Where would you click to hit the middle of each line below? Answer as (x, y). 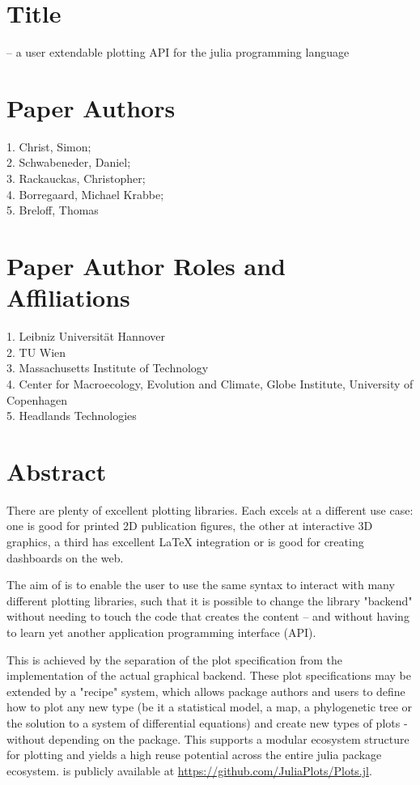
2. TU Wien (36, 352)
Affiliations (68, 297)
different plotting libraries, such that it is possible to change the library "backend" (210, 600)
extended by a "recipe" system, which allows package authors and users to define (206, 691)
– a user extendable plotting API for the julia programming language (178, 52)
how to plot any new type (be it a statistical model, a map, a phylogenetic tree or (210, 707)
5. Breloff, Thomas (53, 210)
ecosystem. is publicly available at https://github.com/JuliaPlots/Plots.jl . (189, 770)
